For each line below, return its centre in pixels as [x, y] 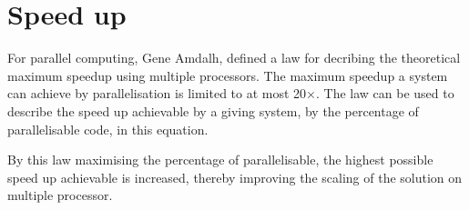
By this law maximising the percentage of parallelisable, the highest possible [220, 160]
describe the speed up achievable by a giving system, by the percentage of [213, 110]
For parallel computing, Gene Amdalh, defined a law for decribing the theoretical [234, 58]
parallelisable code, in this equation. [108, 129]
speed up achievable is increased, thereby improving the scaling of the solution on [235, 177]
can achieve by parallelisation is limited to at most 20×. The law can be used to [231, 93]
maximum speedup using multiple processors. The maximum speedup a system [228, 75]
